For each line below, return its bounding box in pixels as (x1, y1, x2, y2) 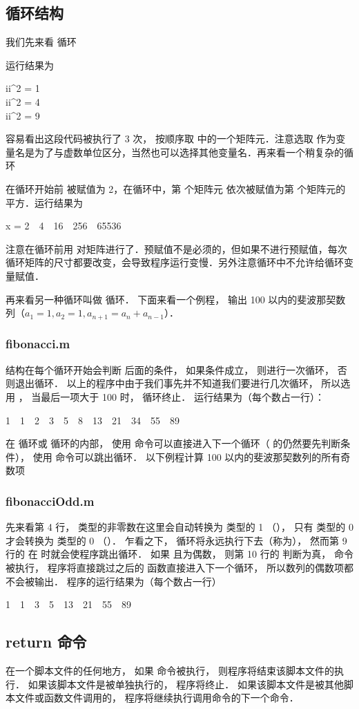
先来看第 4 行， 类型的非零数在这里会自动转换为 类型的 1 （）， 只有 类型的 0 (6, 520, 353, 534)
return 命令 (6, 631, 87, 652)
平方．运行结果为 (6, 195, 83, 209)
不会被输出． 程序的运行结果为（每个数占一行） (6, 574, 222, 588)
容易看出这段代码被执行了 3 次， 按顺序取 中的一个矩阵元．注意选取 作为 (6, 131, 336, 146)
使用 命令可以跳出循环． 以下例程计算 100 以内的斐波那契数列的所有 (32, 449, 341, 464)
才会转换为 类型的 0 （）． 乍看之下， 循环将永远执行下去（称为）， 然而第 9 (6, 533, 347, 547)
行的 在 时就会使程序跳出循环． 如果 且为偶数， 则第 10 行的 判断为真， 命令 (6, 547, 353, 561)
